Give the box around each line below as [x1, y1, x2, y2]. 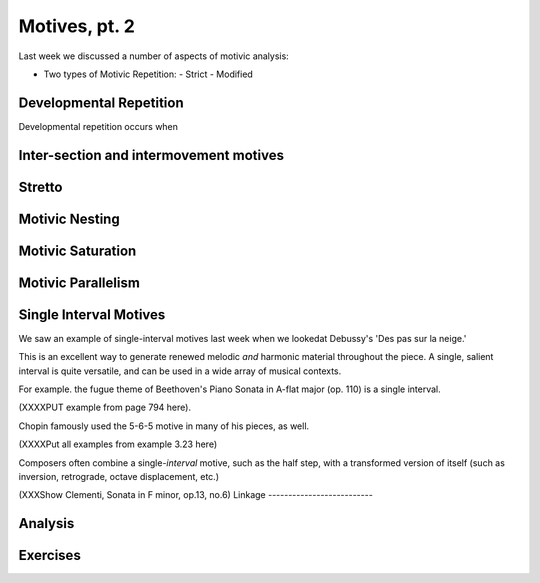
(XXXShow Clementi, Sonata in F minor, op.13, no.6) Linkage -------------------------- [18, 489, 374, 501]
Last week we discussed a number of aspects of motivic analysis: [18, 50, 289, 62]
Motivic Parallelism [18, 274, 140, 291]
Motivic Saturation [18, 242, 137, 259]
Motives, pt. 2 [18, 15, 135, 37]
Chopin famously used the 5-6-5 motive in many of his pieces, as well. [18, 420, 310, 432]
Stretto [18, 178, 63, 195]
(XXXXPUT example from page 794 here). [18, 401, 192, 414]
